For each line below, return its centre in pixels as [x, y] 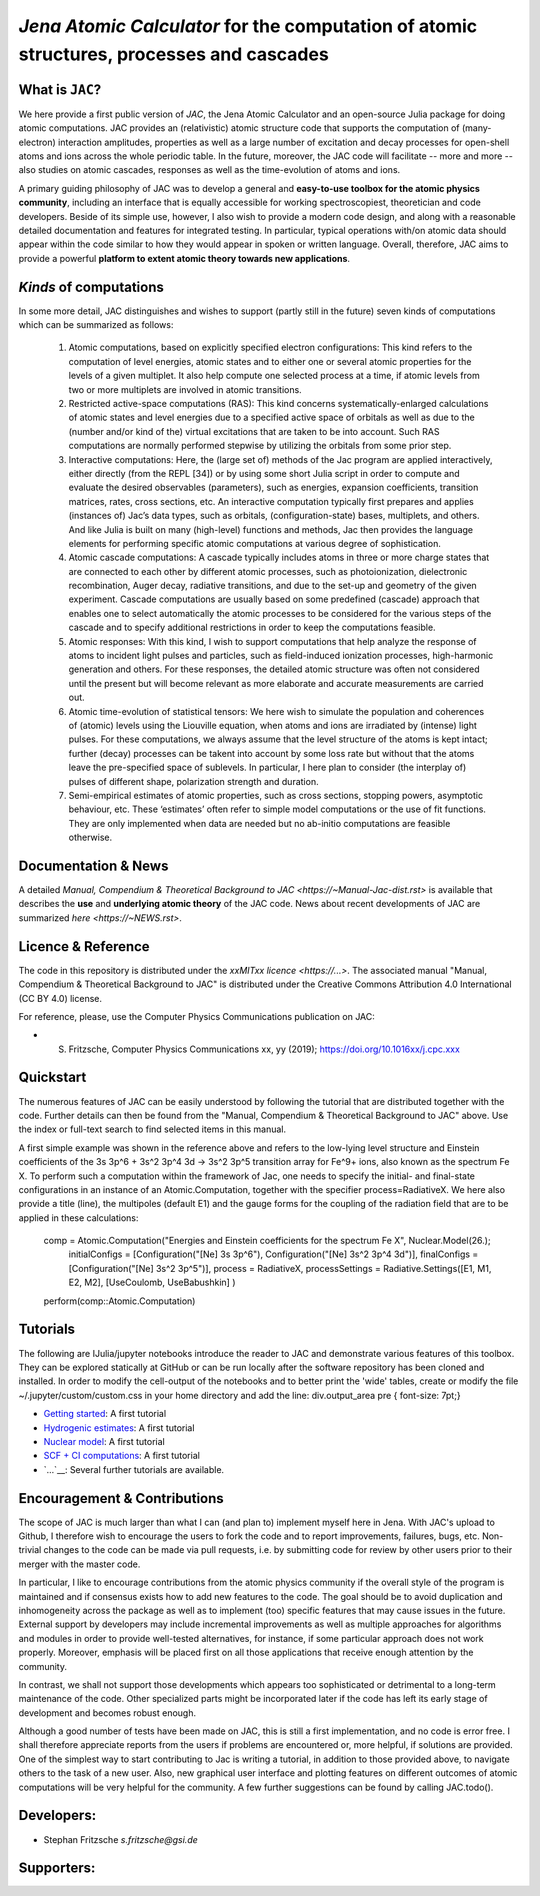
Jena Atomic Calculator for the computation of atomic [248, 26]
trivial [30, 1550]
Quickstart [52, 1077]
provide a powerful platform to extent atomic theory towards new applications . [184, 258]
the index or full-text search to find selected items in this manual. [152, 1129]
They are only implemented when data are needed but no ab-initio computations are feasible [259, 823]
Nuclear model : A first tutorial [104, 1441]
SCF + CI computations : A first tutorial [121, 1456]
